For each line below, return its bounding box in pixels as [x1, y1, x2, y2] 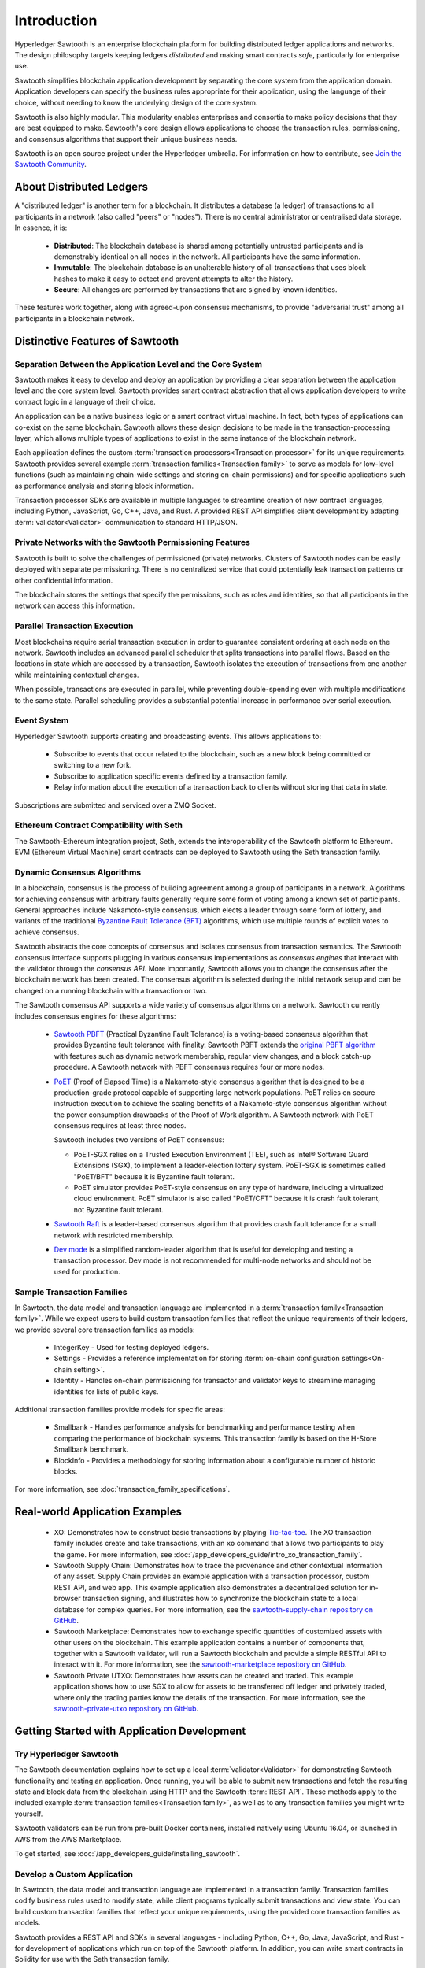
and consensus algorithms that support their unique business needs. [14, 134, 238, 143]
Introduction [14, 12, 98, 29]
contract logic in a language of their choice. [14, 397, 157, 406]
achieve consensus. [14, 927, 79, 937]
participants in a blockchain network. [14, 313, 135, 323]
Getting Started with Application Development [14, 1724, 246, 1737]
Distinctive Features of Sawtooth [14, 335, 179, 348]
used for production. [54, 1267, 121, 1276]
